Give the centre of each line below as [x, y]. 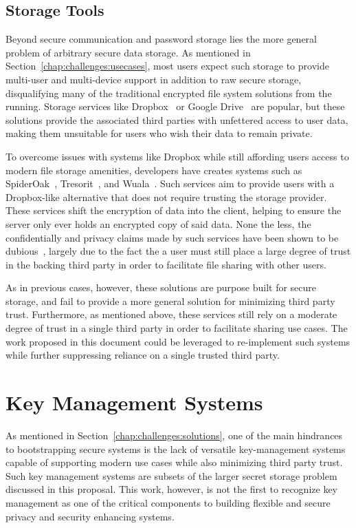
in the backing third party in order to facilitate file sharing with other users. [166, 264]
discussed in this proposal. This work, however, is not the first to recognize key [171, 489]
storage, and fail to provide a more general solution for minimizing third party [170, 300]
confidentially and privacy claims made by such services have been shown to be [172, 237]
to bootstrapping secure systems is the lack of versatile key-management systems [176, 448]
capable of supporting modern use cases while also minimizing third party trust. [174, 462]
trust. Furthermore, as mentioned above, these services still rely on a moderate [171, 314]
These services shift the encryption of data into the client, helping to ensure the [174, 210]
